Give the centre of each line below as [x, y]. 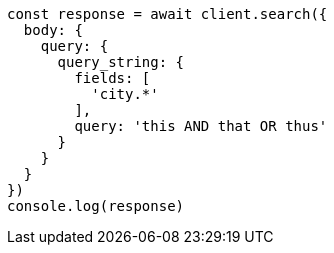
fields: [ [112, 78]
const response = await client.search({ [167, 14]
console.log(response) [96, 206]
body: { [53, 30]
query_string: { [121, 62]
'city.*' [125, 94]
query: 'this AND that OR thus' [201, 126]
